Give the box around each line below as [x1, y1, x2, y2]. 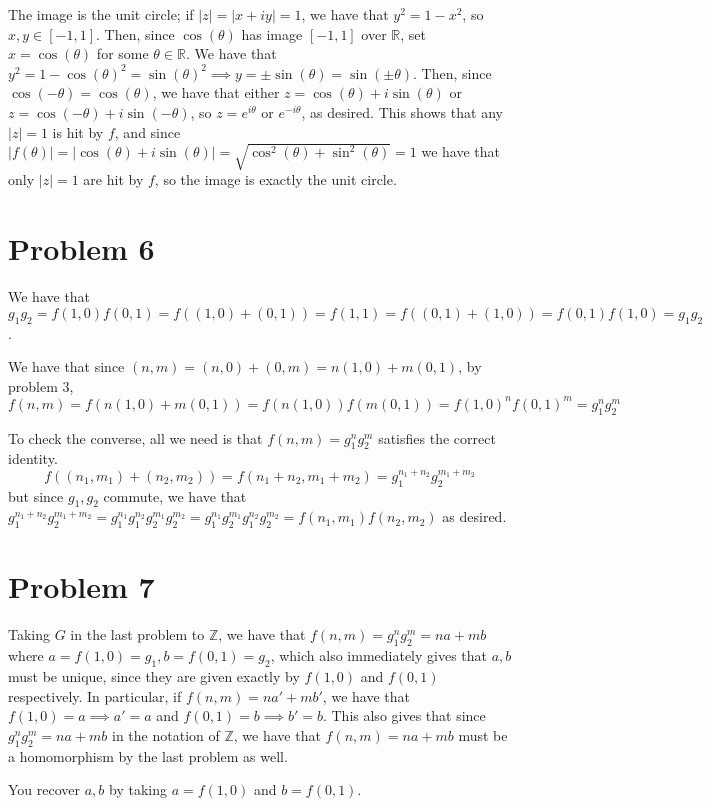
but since [8, 485, 64, 506]
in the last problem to [70, 624, 205, 645]
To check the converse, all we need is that [8, 427, 263, 448]
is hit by [52, 121, 104, 142]
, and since [114, 121, 181, 142]
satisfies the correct [378, 427, 496, 448]
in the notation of [112, 724, 220, 745]
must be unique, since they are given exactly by [8, 665, 300, 686]
